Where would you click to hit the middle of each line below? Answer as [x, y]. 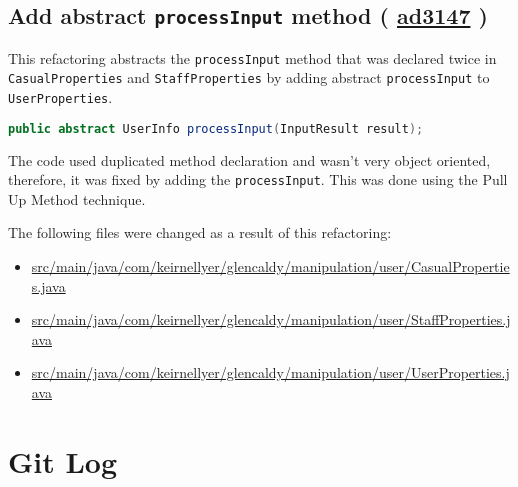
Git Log [63, 460]
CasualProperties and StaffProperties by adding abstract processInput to [249, 77]
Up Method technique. [77, 198]
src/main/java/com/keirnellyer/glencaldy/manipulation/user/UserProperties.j [270, 372]
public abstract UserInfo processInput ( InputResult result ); [216, 128]
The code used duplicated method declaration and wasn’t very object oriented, [249, 159]
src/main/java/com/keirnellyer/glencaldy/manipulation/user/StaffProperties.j [271, 319]
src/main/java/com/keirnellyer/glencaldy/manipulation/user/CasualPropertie [270, 266]
